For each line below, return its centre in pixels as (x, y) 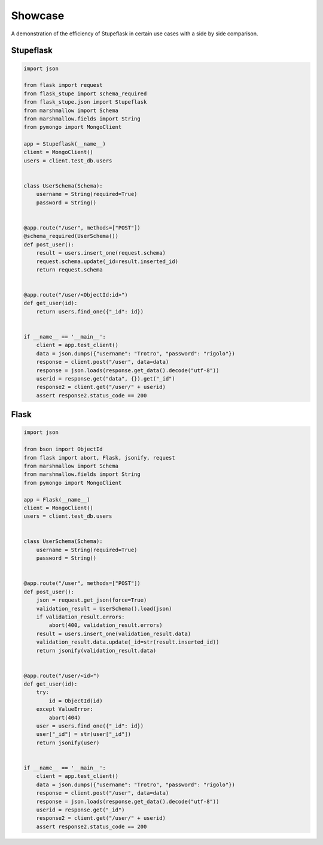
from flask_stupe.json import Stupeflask (85, 102)
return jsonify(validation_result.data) (96, 651)
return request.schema (69, 269)
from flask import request (63, 85)
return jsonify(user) (68, 743)
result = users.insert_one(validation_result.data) (114, 633)
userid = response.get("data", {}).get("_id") (106, 378)
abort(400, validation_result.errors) (106, 625)
